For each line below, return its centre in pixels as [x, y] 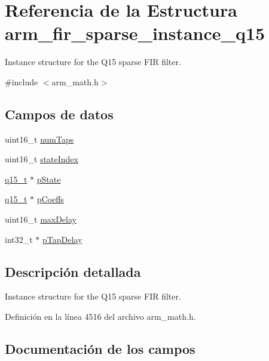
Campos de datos [59, 114]
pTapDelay [62, 239]
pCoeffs [50, 199]
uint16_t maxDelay [41, 219]
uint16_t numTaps [39, 139]
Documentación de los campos [100, 349]
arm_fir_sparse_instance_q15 [135, 33]
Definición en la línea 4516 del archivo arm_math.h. [100, 317]
